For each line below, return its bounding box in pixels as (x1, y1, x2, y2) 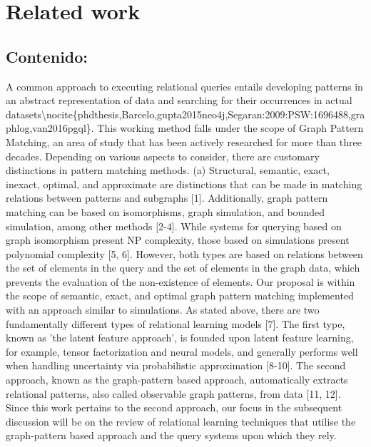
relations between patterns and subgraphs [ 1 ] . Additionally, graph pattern (6, 190, 328, 205)
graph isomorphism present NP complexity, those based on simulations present (6, 232, 350, 247)
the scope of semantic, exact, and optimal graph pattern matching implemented (6, 288, 354, 303)
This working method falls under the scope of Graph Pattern (97, 120, 364, 135)
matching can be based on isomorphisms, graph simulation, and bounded (6, 204, 325, 219)
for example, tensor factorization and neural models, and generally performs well (6, 344, 358, 359)
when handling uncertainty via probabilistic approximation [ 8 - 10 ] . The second (6, 358, 346, 373)
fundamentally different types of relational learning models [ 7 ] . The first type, (6, 316, 345, 331)
